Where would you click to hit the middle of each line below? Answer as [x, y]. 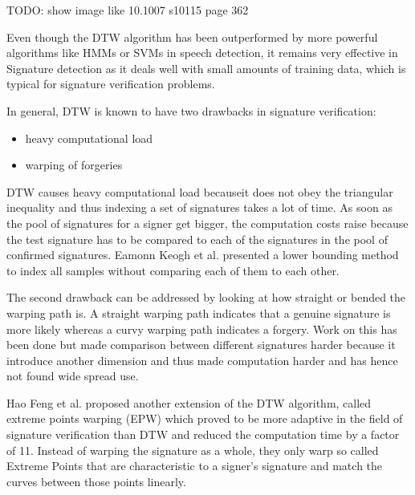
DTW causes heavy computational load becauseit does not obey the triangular [200, 191]
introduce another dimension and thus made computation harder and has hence [202, 360]
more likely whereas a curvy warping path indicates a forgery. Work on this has [202, 329]
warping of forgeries [74, 165]
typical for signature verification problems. [111, 84]
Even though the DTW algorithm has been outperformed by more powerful [192, 37]
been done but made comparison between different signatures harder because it [201, 345]
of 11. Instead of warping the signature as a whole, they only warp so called [193, 450]
